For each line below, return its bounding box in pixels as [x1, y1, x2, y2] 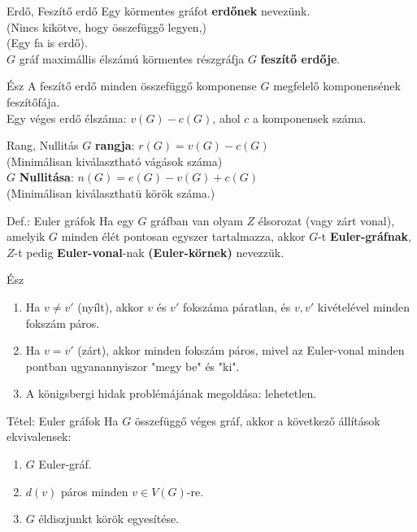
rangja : [94, 137, 135, 154]
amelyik [7, 228, 46, 245]
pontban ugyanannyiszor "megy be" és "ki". [25, 357, 240, 374]
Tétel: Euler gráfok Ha [7, 412, 119, 429]
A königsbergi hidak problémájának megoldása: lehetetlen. [25, 385, 317, 402]
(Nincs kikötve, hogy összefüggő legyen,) [7, 18, 206, 35]
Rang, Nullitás [7, 137, 79, 154]
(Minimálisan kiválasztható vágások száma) [7, 152, 223, 169]
